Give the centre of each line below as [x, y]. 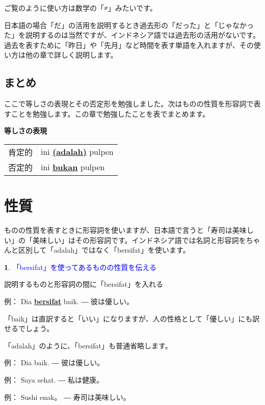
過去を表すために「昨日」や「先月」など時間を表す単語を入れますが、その [129, 45]
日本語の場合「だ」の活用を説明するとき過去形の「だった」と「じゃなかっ [129, 25]
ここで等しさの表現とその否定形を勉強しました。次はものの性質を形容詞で [129, 104]
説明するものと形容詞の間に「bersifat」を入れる [84, 284]
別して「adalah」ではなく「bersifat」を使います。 [108, 250]
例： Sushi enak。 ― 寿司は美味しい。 [67, 397]
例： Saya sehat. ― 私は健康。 [54, 380]
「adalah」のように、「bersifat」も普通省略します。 [88, 345]
